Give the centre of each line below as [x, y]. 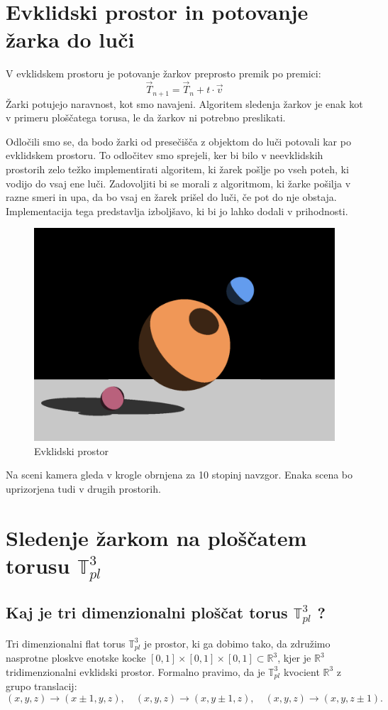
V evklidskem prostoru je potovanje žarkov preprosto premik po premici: [163, 73]
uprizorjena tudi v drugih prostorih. [83, 488]
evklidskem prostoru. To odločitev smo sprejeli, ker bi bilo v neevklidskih [165, 155]
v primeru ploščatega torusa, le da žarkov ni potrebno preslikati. [146, 118]
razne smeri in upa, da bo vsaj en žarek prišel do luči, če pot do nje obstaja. [171, 197]
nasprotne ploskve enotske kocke [76, 658]
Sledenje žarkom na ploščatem [156, 537]
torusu [38, 565]
